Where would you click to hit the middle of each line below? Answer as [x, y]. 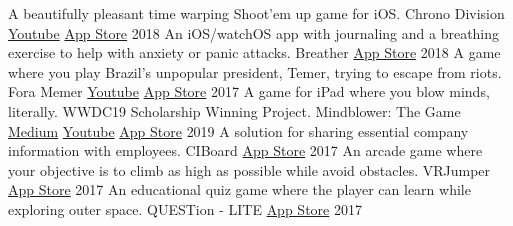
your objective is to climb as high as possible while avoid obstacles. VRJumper [249, 169]
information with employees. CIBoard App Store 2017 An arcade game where [245, 150]
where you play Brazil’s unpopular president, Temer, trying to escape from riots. [255, 71]
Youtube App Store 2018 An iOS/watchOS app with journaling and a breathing [254, 32]
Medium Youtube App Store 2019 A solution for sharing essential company [238, 130]
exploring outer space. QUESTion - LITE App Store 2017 [185, 208]
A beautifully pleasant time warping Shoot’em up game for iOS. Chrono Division [256, 13]
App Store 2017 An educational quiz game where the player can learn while [239, 189]
